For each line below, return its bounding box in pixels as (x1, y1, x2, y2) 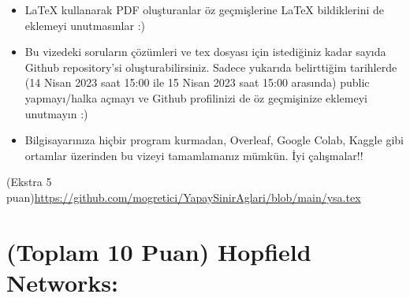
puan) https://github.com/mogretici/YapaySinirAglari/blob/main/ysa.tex (6, 188, 361, 205)
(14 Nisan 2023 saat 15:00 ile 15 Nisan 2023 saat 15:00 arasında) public (24, 74, 370, 91)
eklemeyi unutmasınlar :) (24, 17, 145, 33)
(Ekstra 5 (6, 173, 52, 190)
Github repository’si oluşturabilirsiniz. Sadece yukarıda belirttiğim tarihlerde (24, 58, 397, 75)
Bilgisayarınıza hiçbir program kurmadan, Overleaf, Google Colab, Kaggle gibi (24, 132, 404, 148)
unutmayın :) (24, 105, 88, 121)
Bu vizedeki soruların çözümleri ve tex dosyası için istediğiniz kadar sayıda (24, 43, 386, 60)
